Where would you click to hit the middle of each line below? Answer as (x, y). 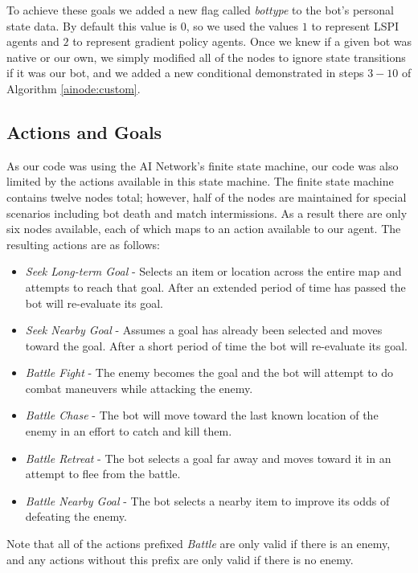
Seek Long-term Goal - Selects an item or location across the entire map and (213, 271)
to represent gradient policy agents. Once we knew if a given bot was (242, 41)
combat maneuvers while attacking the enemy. (139, 388)
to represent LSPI (355, 25)
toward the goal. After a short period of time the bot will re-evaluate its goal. (216, 345)
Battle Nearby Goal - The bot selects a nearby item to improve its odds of (207, 500)
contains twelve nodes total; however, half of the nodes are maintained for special (207, 196)
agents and (33, 41)
